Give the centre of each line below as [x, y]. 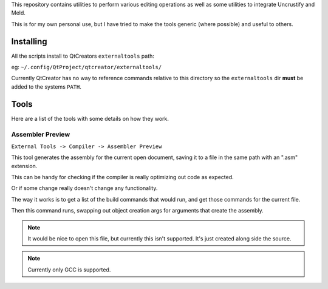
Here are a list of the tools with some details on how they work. [90, 118]
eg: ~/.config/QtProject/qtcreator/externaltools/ [87, 67]
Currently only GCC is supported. [69, 270]
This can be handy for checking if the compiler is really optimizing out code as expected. [122, 177]
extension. [24, 166]
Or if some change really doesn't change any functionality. [84, 188]
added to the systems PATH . [46, 87]
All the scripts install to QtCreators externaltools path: [83, 56]
